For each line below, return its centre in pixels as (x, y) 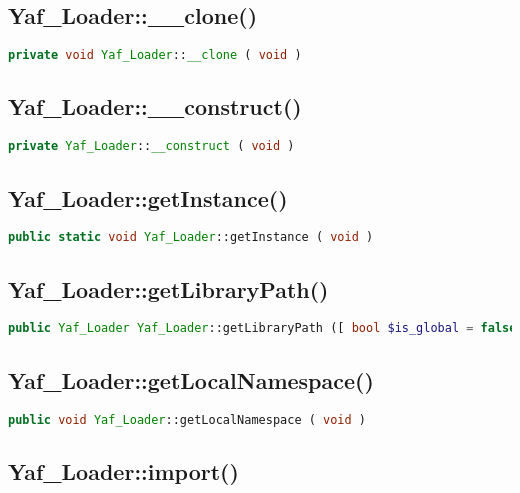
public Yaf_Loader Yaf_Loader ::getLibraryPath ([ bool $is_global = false (262, 328)
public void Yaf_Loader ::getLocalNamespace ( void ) (187, 419)
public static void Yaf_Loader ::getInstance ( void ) (191, 237)
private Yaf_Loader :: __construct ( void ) (151, 146)
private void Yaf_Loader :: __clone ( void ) (155, 55)
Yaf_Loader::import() (123, 470)
